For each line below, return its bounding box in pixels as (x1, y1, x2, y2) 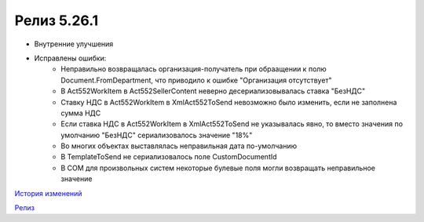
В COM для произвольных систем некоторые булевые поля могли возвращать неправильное (60, 163, 376, 173)
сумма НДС (60, 108, 101, 118)
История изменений (14, 188, 82, 198)
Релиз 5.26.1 (14, 12, 99, 29)
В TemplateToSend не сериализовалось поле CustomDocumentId (60, 152, 278, 162)
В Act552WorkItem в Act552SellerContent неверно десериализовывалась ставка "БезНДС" (60, 86, 366, 96)
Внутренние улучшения (34, 39, 114, 49)
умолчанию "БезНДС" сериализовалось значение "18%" (60, 130, 253, 140)
